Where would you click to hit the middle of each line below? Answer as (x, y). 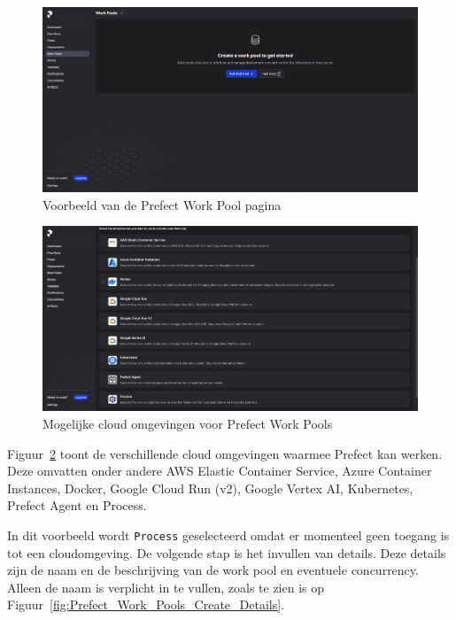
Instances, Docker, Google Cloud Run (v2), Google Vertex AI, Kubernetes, (210, 488)
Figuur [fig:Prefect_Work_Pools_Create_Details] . (146, 604)
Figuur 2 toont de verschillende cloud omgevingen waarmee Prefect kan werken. (225, 453)
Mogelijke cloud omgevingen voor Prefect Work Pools (188, 423)
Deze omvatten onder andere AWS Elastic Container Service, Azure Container (220, 471)
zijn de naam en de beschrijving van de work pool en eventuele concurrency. (213, 570)
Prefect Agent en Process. (77, 505)
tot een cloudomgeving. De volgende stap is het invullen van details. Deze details (227, 552)
